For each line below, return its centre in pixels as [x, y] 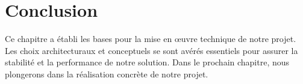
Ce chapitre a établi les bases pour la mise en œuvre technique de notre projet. [151, 39]
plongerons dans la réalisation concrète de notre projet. [107, 73]
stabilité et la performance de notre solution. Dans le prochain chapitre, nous [147, 62]
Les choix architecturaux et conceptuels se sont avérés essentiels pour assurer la [151, 50]
